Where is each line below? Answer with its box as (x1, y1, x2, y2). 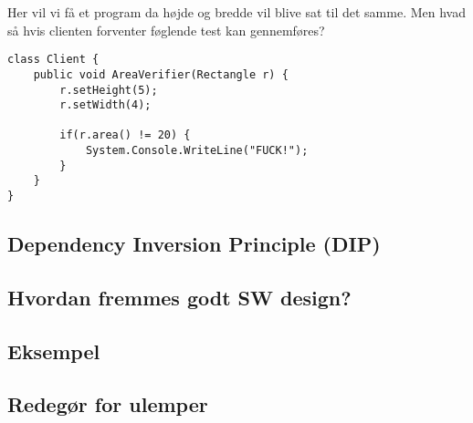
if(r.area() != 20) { (59, 129, 191, 142)
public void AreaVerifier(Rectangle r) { (33, 67, 289, 81)
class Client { (7, 53, 100, 67)
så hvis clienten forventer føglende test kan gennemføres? (7, 20, 325, 39)
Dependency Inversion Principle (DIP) (7, 230, 381, 258)
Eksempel (7, 336, 100, 365)
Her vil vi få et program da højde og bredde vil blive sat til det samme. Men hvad (7, 3, 466, 21)
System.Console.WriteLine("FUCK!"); (85, 144, 309, 158)
